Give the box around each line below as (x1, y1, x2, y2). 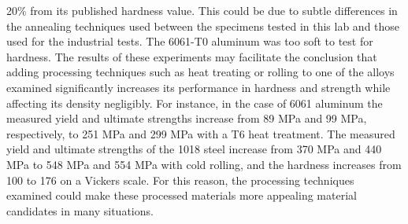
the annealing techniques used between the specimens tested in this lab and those (6, 17, 400, 34)
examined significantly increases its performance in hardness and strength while (6, 79, 391, 95)
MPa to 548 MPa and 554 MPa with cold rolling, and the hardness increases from (6, 156, 402, 172)
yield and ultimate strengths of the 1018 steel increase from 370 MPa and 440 (6, 141, 382, 157)
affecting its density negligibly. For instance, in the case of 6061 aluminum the (6, 94, 383, 111)
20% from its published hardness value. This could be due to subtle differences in (6, 2, 398, 18)
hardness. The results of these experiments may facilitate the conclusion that (6, 48, 377, 64)
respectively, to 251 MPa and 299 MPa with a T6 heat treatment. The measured (6, 125, 395, 141)
